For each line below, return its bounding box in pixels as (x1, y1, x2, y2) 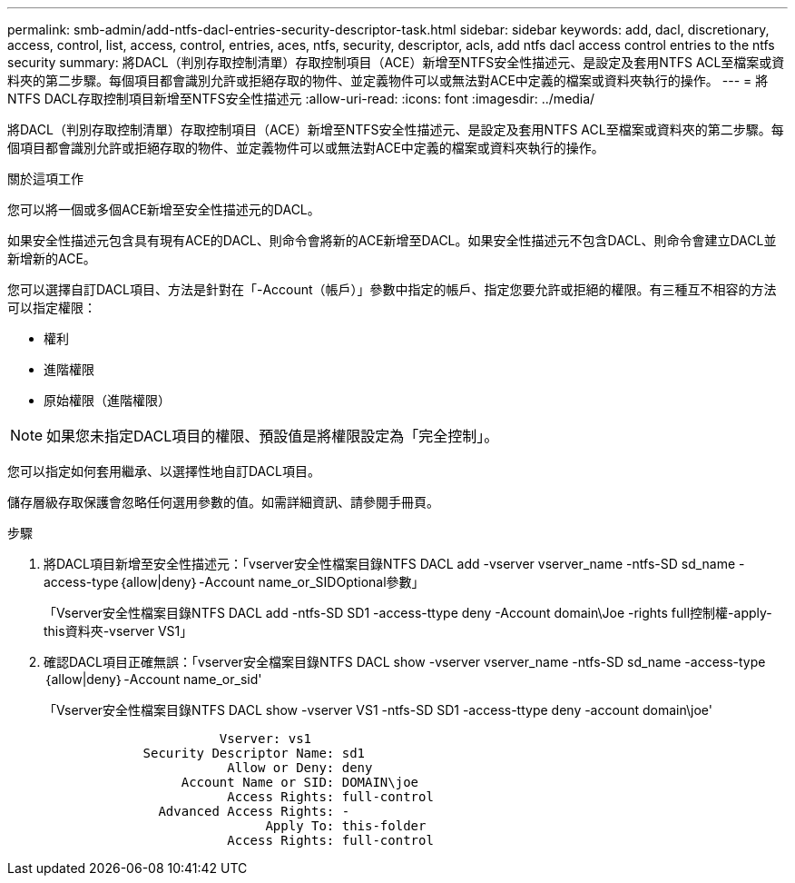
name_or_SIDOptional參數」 (258, 574, 425, 590)
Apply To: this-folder (265, 819, 427, 833)
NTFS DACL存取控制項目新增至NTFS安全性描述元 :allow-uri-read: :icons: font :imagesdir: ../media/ (7, 91, 595, 106)
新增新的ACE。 (7, 251, 96, 266)
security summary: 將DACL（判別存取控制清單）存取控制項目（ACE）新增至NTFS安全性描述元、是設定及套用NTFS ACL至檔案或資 (7, 55, 785, 70)
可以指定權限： (7, 300, 96, 315)
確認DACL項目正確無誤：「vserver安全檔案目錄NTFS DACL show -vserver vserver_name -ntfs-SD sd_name (44, 654, 682, 670)
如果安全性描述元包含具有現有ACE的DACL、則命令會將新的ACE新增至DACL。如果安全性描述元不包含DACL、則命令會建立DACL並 (7, 233, 777, 248)
